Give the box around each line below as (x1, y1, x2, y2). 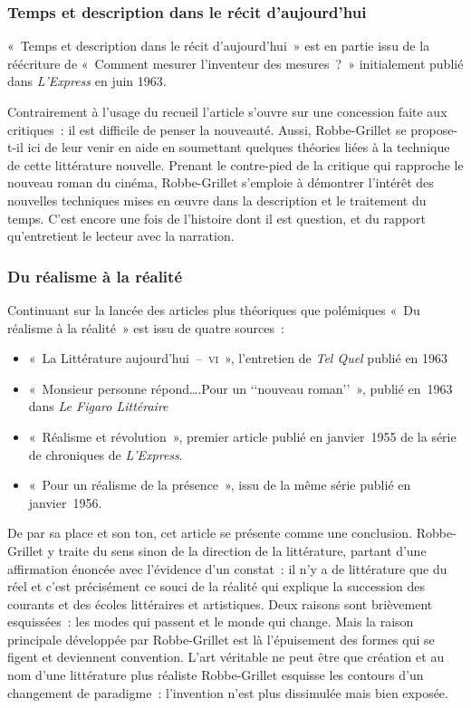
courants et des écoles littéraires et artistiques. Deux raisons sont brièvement (7, 594, 433, 613)
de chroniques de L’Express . (28, 445, 183, 464)
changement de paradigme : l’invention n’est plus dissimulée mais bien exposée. (7, 683, 448, 702)
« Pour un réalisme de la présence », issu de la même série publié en (28, 475, 411, 494)
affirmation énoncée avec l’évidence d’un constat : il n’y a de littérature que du (7, 559, 447, 578)
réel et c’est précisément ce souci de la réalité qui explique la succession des (7, 577, 425, 596)
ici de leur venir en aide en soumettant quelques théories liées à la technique (27, 138, 450, 157)
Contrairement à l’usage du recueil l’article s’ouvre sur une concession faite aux (7, 102, 447, 120)
